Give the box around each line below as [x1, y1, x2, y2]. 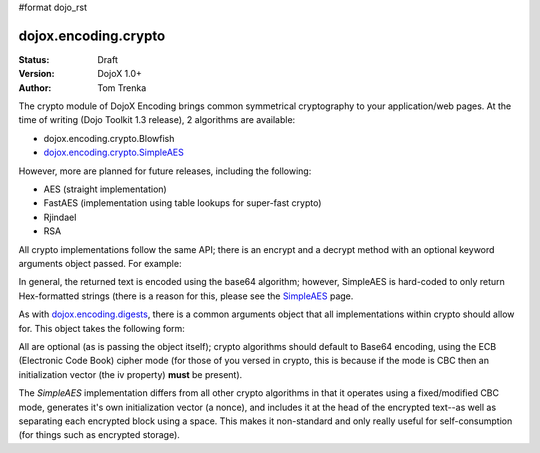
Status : [18, 53, 50, 65]
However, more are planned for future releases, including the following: [18, 165, 312, 177]
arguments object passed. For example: [18, 257, 182, 269]
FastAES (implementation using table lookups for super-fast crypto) [43, 197, 322, 209]
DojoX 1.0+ [97, 68, 142, 80]
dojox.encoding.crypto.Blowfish [43, 132, 175, 144]
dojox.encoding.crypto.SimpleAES [43, 146, 184, 159]
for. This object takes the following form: [18, 322, 185, 334]
